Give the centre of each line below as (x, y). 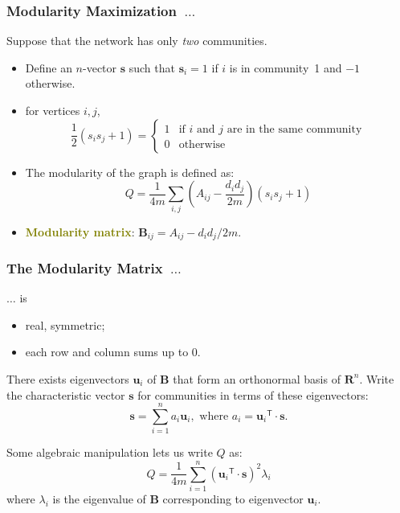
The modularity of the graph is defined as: (130, 172)
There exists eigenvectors (68, 378)
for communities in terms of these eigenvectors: (253, 394)
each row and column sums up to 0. (113, 352)
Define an (49, 67)
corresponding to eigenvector (233, 499)
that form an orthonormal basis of (257, 378)
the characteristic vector (66, 394)
